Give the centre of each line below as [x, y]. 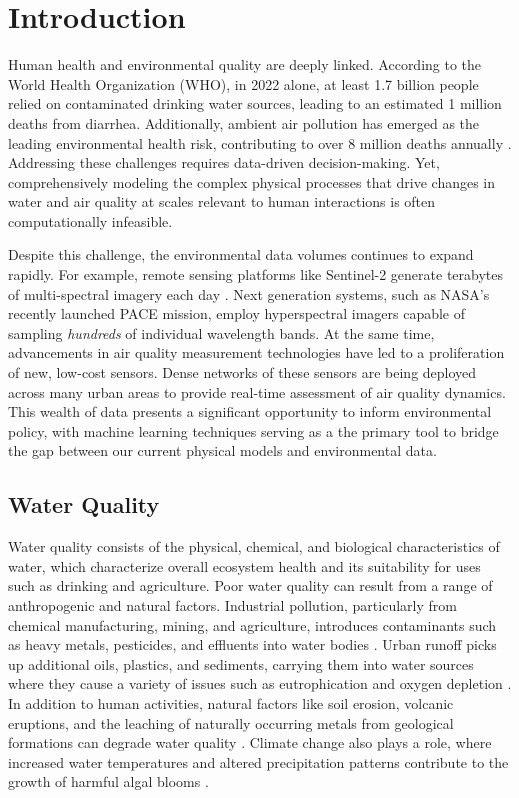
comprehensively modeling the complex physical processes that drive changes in [252, 181]
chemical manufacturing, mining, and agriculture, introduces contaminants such [252, 624]
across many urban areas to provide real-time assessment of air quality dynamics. [257, 391]
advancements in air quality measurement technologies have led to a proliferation [256, 352]
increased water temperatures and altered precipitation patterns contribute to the [258, 761]
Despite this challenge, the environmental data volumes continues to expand [241, 254]
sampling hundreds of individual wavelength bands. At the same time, [221, 332]
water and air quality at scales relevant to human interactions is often [222, 201]
